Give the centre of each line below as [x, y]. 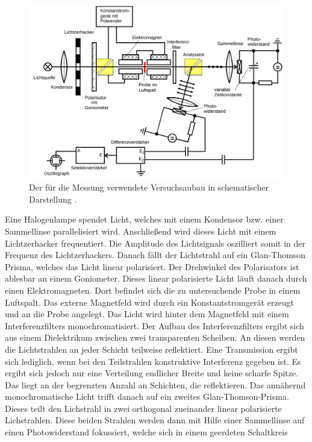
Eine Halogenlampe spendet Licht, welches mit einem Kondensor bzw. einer [144, 219]
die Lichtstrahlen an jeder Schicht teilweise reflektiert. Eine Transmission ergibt [151, 349]
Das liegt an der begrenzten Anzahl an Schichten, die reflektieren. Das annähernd [155, 384]
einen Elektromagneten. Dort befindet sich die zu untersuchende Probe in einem [153, 290]
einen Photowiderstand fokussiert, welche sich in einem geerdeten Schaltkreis [146, 432]
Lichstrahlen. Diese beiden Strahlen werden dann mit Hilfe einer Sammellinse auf [155, 420]
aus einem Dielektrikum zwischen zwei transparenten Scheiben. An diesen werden [155, 337]
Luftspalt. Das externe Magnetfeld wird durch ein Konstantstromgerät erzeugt [150, 302]
